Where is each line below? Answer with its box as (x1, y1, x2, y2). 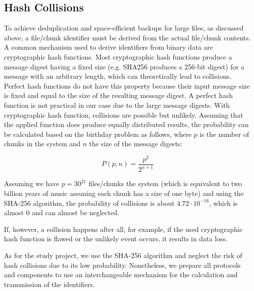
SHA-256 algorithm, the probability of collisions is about (4, 197, 175, 208)
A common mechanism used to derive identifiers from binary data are (4, 42, 213, 52)
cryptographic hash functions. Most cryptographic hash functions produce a (4, 51, 232, 62)
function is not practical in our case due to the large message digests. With (4, 99, 230, 110)
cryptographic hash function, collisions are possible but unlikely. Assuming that (4, 109, 243, 120)
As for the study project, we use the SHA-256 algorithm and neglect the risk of (4, 250, 243, 260)
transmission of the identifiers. (4, 279, 95, 289)
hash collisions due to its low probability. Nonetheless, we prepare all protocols (4, 259, 241, 270)
